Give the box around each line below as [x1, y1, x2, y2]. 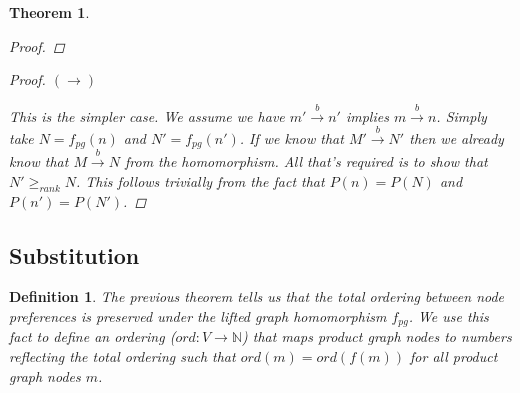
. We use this [408, 306, 489, 326]
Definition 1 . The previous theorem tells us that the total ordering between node [9, 286, 505, 307]
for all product [410, 346, 498, 367]
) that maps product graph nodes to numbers [242, 326, 512, 347]
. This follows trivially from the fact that [75, 170, 325, 191]
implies [345, 105, 389, 126]
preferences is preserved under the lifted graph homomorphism [9, 306, 387, 326]
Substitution [9, 239, 140, 270]
